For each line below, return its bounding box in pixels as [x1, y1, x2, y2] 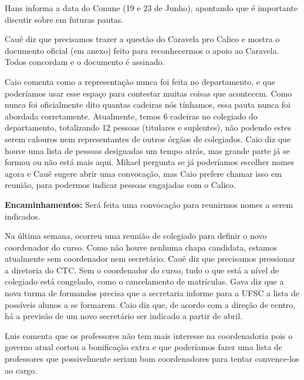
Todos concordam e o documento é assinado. [5, 56, 165, 68]
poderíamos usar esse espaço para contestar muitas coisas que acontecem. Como [5, 87, 292, 99]
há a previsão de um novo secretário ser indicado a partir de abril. [5, 310, 242, 322]
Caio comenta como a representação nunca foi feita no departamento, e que [5, 75, 275, 87]
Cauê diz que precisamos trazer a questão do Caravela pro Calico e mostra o [5, 33, 280, 45]
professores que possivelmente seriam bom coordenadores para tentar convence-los [5, 352, 299, 365]
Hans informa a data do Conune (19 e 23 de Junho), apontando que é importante [5, 2, 298, 13]
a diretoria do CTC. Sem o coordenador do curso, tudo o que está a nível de [5, 263, 279, 276]
